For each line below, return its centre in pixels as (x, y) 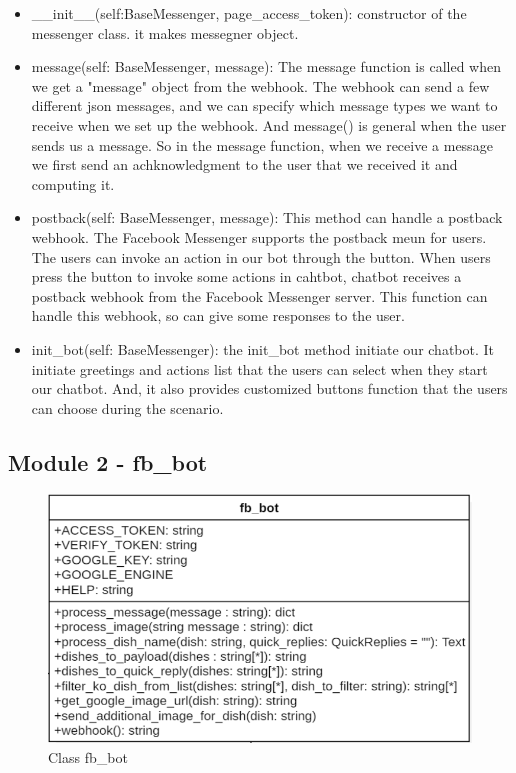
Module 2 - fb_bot (108, 461)
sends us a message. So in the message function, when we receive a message (262, 144)
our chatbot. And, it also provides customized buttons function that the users (269, 388)
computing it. (73, 183)
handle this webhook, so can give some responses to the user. (218, 315)
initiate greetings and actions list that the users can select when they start (259, 368)
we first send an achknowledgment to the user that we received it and (244, 164)
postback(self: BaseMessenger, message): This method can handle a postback (267, 217)
